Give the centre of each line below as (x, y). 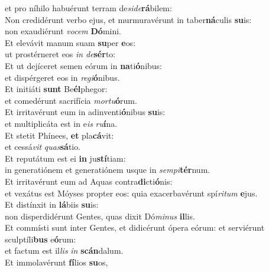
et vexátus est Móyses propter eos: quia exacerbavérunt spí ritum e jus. (131, 193)
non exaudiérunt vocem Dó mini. (63, 31)
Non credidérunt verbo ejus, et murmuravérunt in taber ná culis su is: (128, 19)
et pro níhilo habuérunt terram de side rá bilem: (88, 8)
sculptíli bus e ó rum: (40, 239)
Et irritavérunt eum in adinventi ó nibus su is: (85, 112)
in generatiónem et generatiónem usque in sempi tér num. (108, 170)
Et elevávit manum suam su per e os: (70, 42)
